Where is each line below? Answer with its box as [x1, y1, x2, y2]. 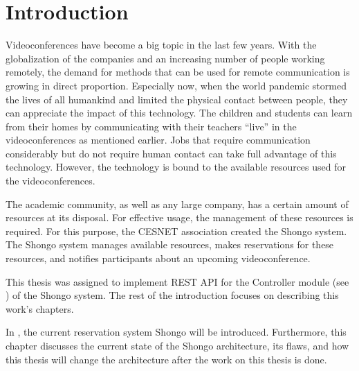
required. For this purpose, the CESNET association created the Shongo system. [6, 223, 347, 238]
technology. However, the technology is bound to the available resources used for [6, 159, 346, 174]
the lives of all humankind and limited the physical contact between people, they [6, 92, 348, 106]
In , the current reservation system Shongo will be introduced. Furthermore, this [6, 325, 347, 339]
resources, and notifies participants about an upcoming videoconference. [6, 251, 311, 266]
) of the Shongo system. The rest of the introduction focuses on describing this [6, 288, 339, 302]
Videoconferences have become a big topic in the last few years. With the [6, 37, 317, 52]
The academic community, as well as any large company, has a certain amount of [6, 196, 349, 211]
